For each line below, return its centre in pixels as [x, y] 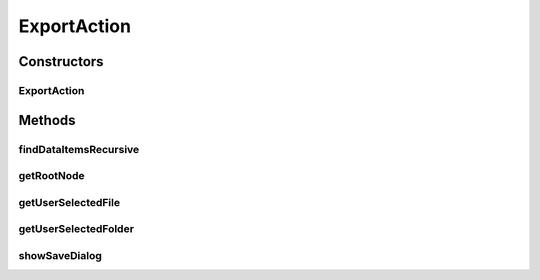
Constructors [61, 61]
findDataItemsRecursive [79, 149]
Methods [47, 120]
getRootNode [51, 176]
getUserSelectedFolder [76, 229]
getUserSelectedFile [69, 202]
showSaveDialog [60, 255]
